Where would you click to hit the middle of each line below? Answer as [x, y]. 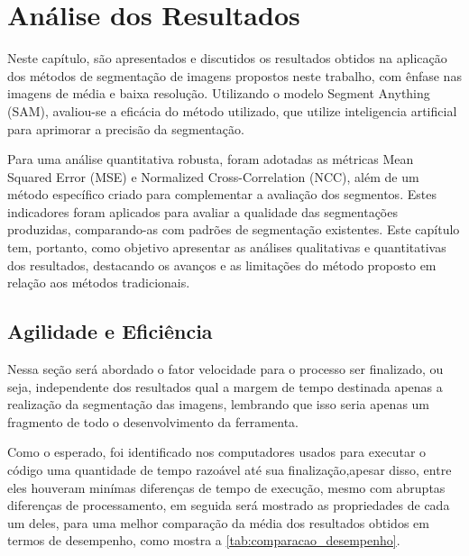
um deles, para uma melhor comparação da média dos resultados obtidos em [218, 522]
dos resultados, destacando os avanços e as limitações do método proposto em [222, 264]
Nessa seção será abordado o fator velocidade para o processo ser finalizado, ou [225, 369]
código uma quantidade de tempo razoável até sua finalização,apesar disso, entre [230, 470]
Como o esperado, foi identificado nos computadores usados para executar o [217, 452]
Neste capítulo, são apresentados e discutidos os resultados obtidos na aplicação [227, 58]
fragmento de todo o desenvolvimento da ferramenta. [153, 421]
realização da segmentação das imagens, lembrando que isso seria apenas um [219, 404]
